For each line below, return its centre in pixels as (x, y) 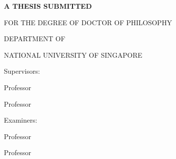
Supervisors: (22, 71)
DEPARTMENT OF (35, 39)
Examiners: (21, 120)
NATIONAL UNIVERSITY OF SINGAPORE (73, 55)
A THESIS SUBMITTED (48, 6)
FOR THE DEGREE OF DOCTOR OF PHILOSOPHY (88, 22)
